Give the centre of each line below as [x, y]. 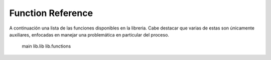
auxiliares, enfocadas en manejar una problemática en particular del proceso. [89, 34]
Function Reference [51, 13]
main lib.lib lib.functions [46, 46]
